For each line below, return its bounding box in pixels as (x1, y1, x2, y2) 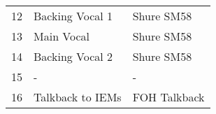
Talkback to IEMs (34, 89, 122, 105)
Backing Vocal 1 (34, 8, 113, 24)
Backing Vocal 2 (34, 48, 113, 64)
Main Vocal (34, 28, 90, 44)
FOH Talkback (132, 89, 205, 105)
